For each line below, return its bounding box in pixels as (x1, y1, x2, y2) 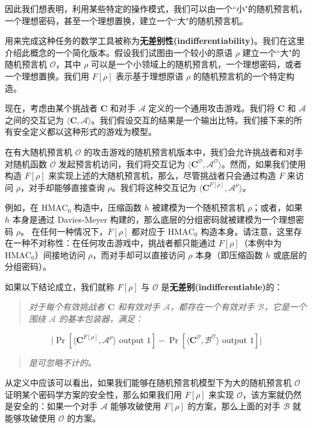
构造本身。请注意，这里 (201, 225, 294, 237)
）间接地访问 (34, 248, 86, 261)
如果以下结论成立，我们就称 (5, 280, 114, 293)
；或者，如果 (252, 201, 303, 214)
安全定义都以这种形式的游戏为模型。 (13, 125, 157, 138)
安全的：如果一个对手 (13, 400, 98, 412)
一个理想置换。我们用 (5, 69, 89, 82)
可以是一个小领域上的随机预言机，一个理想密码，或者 (91, 58, 302, 70)
